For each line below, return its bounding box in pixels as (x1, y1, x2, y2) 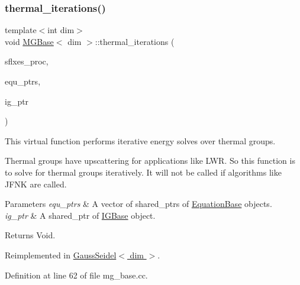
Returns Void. (5, 229, 56, 241)
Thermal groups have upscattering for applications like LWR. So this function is (5, 154, 295, 167)
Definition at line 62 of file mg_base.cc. (5, 268, 148, 281)
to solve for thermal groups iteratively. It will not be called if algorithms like (5, 166, 282, 178)
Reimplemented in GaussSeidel (5, 248, 117, 261)
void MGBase (5, 35, 54, 47)
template (5, 24, 37, 36)
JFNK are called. (5, 177, 67, 190)
